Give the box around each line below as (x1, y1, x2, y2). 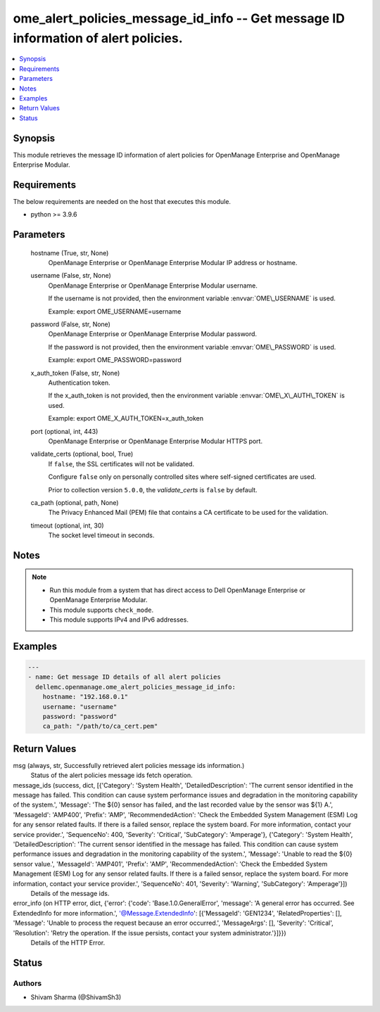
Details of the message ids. (30, 889, 110, 897)
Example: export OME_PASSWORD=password (48, 356, 182, 364)
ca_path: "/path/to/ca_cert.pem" (42, 722, 158, 731)
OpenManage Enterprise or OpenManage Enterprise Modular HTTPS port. (48, 437, 263, 445)
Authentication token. (48, 378, 110, 387)
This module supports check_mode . (49, 606, 154, 614)
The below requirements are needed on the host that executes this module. (13, 197, 232, 205)
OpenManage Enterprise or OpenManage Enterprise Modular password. (48, 330, 257, 338)
